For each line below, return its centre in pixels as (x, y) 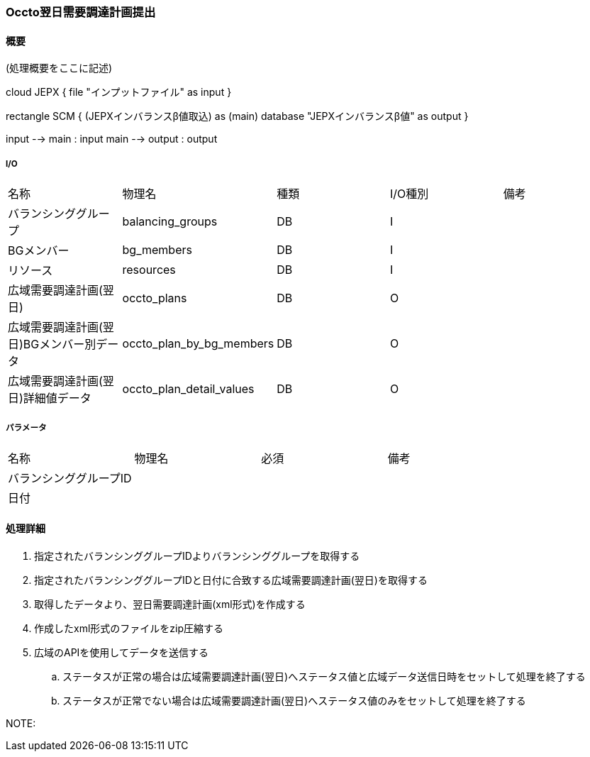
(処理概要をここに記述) (59, 68)
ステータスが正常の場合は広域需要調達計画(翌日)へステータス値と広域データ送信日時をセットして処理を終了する (324, 676)
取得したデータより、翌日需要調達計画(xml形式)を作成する (170, 604)
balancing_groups (170, 221)
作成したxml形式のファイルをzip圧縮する (129, 628)
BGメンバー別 (60, 344)
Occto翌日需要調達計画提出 (81, 12)
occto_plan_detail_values (188, 389)
